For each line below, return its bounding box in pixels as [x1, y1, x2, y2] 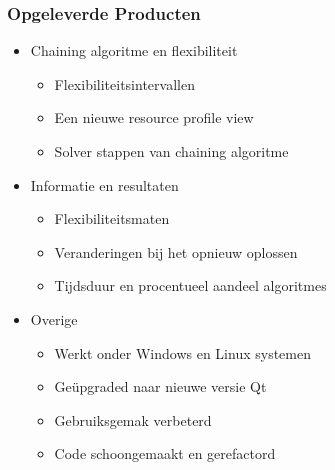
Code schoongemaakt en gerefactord [54, 443, 276, 464]
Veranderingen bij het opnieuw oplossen [54, 241, 298, 262]
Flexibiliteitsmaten [54, 208, 170, 229]
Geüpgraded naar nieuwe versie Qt [54, 376, 267, 397]
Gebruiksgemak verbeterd [54, 409, 212, 430]
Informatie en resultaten [30, 174, 179, 195]
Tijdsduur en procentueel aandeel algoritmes [54, 275, 327, 296]
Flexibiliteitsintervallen [54, 73, 195, 94]
